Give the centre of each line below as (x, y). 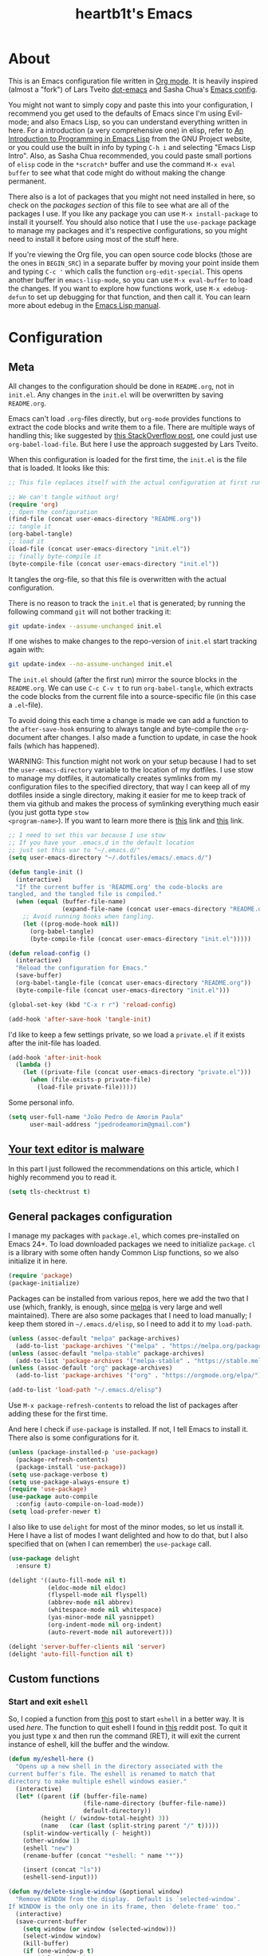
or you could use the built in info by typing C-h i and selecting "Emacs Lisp (132, 147)
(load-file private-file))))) (87, 1087)
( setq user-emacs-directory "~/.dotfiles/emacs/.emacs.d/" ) (110, 857)
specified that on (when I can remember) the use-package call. (110, 1543)
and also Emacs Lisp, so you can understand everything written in (139, 121)
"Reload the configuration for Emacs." (82, 968)
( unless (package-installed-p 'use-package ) (83, 1452)
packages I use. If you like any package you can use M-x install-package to (133, 213)
